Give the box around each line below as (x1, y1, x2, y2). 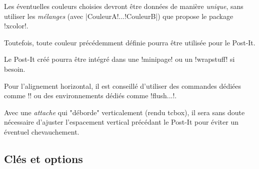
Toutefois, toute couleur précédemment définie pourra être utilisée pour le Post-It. (4, 37, 255, 47)
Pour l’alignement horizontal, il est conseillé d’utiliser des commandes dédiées (4, 80, 241, 91)
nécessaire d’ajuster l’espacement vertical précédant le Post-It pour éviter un (4, 117, 238, 127)
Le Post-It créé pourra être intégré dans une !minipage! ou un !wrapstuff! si (4, 54, 235, 64)
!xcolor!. (4, 20, 28, 31)
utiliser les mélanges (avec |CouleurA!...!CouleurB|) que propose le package (4, 10, 233, 21)
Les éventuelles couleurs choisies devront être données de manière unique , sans (4, 1, 243, 11)
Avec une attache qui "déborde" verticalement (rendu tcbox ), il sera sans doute (4, 107, 245, 117)
